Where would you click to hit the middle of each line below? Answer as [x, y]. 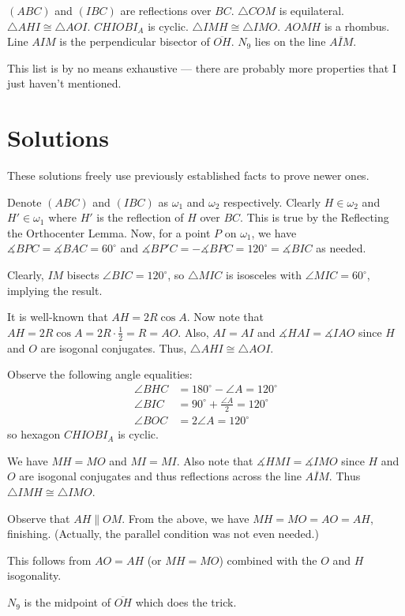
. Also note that [215, 460]
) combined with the [268, 560]
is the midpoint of [67, 602]
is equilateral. [311, 10]
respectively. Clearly [272, 202]
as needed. [341, 248]
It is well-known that [58, 317]
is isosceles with [264, 275]
